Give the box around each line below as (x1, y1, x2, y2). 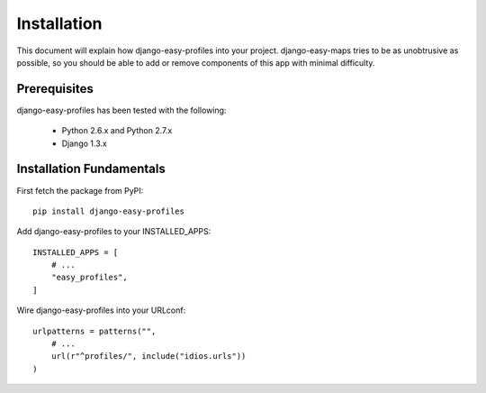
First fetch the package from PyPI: (16, 185, 144, 196)
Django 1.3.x (61, 138, 107, 149)
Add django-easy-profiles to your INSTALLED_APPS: (16, 226, 211, 237)
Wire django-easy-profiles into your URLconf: (16, 305, 186, 315)
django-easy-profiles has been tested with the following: (16, 105, 227, 115)
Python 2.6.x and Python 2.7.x (61, 125, 173, 136)
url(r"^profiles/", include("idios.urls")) (50, 352, 247, 361)
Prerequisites (16, 81, 94, 96)
